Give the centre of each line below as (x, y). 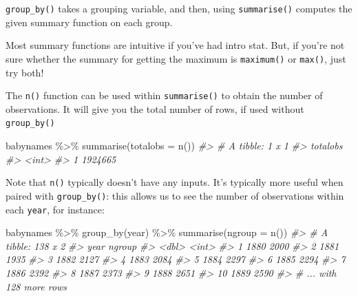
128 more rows (36, 286)
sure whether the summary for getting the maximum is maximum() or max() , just (176, 58)
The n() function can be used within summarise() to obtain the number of (164, 95)
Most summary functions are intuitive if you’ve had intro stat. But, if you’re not (175, 45)
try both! (25, 72)
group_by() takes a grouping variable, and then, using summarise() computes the (179, 8)
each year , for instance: (55, 209)
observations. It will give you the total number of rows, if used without (155, 108)
